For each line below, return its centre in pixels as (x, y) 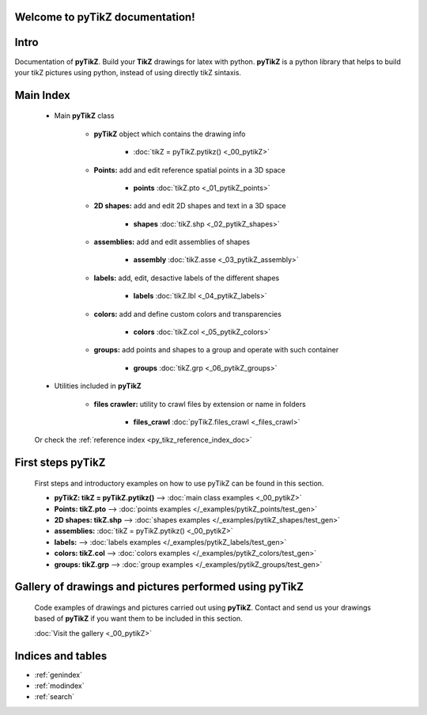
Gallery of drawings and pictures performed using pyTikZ (159, 587)
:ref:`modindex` (59, 686)
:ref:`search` (55, 697)
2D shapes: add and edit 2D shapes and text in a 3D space (190, 206)
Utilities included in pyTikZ (98, 386)
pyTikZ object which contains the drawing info (170, 134)
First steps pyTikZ (60, 463)
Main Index (42, 95)
